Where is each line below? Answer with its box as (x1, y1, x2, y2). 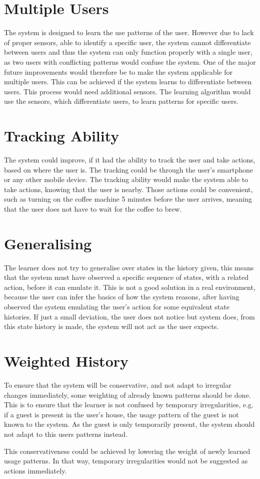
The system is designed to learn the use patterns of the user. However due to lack (4, 27, 254, 38)
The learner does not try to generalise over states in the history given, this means (4, 262, 254, 272)
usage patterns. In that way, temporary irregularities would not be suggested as (4, 455, 248, 466)
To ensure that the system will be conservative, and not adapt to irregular (4, 379, 231, 390)
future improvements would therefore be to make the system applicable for (4, 66, 232, 77)
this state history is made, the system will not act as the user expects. (4, 321, 219, 332)
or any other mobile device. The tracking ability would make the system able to (4, 174, 248, 185)
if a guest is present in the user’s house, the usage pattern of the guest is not (4, 409, 239, 419)
